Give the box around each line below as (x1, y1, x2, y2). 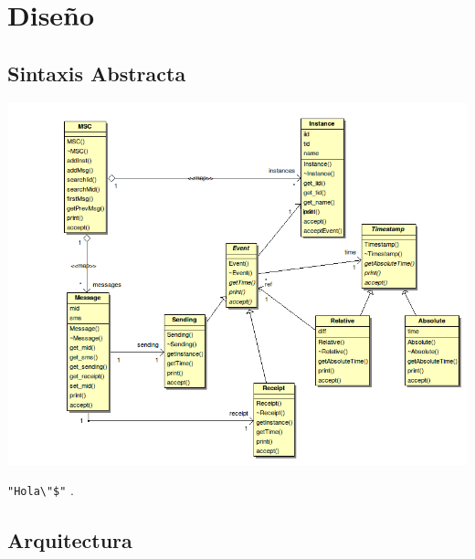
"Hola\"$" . (7, 480, 74, 500)
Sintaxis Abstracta (7, 58, 186, 87)
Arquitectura (7, 525, 132, 554)
